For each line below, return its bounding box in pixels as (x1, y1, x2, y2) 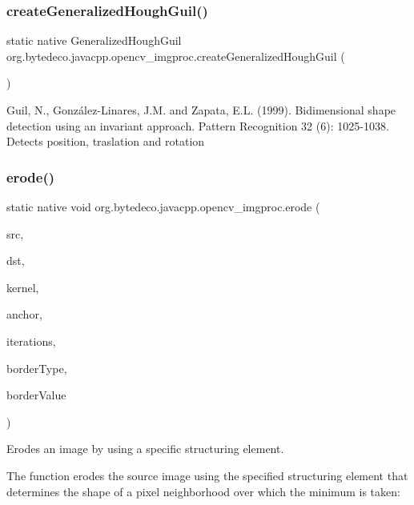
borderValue (6, 387, 66, 403)
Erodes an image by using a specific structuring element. (6, 440, 284, 457)
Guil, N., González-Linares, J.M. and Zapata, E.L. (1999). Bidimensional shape (6, 102, 396, 118)
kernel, (6, 279, 39, 295)
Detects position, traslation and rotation (6, 133, 205, 150)
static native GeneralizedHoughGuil (6, 32, 182, 49)
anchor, (6, 306, 42, 323)
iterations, (6, 332, 56, 349)
